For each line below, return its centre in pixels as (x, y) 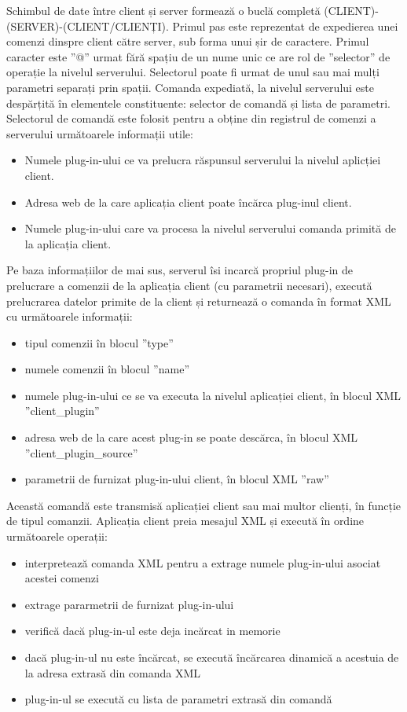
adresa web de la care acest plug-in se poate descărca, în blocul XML (191, 437)
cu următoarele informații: (70, 316)
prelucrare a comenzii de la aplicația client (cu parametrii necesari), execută (189, 285)
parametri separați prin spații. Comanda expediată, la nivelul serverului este (191, 87)
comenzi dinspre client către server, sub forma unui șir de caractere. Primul (188, 41)
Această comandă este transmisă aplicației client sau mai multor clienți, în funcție (204, 505)
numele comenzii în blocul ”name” (107, 369)
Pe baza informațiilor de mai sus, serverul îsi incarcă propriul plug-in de (180, 270)
